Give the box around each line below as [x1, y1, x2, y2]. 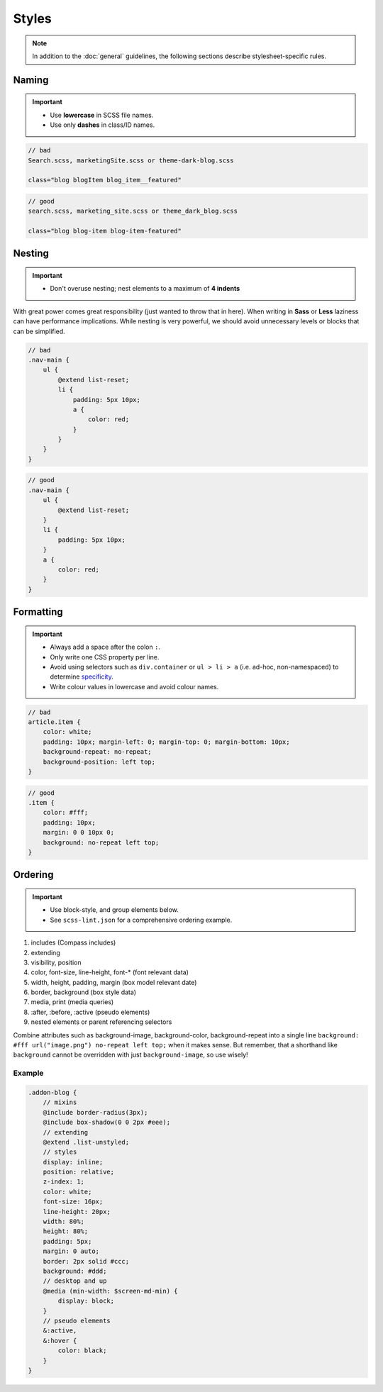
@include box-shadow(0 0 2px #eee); [43, 1118, 170, 1127]
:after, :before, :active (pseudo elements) [30, 1008, 150, 1016]
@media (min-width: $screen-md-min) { [43, 1287, 178, 1295]
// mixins [43, 1098, 77, 1106]
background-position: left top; [43, 757, 156, 766]
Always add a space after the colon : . [50, 642, 161, 652]
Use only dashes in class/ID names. [50, 121, 155, 129]
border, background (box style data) [30, 988, 137, 996]
